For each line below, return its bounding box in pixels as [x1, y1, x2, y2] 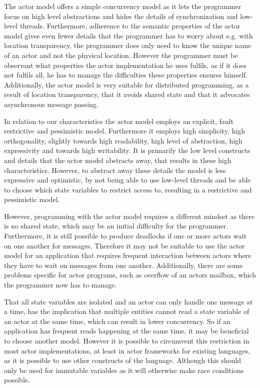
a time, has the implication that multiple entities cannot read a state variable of [4, 306, 249, 316]
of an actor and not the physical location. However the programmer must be [4, 49, 238, 60]
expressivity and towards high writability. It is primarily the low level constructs [4, 145, 250, 155]
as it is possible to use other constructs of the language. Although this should [4, 355, 241, 365]
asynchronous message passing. [4, 98, 98, 109]
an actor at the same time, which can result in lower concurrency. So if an [4, 315, 230, 326]
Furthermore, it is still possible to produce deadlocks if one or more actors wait [4, 230, 247, 241]
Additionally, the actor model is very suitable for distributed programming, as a [4, 79, 249, 89]
